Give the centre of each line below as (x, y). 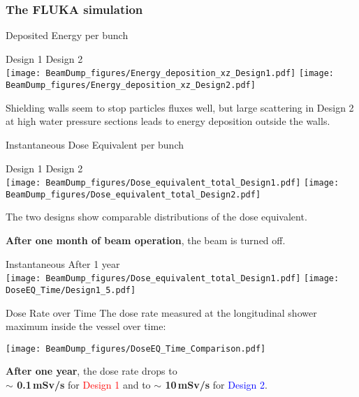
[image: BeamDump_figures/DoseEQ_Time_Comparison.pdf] (136, 349)
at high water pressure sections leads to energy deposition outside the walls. (168, 121)
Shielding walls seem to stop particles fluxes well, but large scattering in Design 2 (180, 107)
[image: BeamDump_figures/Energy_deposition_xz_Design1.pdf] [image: (170, 74)
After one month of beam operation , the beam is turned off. (146, 240)
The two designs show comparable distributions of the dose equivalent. (156, 217)
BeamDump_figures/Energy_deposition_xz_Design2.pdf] (131, 85)
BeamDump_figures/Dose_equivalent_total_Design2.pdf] (133, 194)
